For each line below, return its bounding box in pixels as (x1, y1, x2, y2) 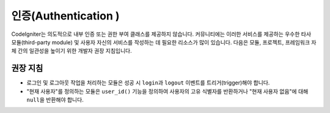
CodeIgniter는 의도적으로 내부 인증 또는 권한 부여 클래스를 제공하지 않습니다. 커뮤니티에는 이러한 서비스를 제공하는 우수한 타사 (11, 30, 312, 38)
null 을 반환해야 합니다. (26, 96, 84, 103)
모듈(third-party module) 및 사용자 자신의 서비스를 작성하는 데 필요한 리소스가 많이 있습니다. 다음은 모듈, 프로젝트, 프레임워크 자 (11, 38, 317, 46)
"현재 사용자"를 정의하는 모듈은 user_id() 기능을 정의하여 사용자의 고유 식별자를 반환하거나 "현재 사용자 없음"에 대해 (26, 87, 309, 95)
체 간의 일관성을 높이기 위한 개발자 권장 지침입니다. (11, 47, 132, 55)
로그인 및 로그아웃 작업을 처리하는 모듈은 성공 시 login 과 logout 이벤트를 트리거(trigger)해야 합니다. (26, 79, 270, 86)
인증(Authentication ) (11, 9, 120, 22)
